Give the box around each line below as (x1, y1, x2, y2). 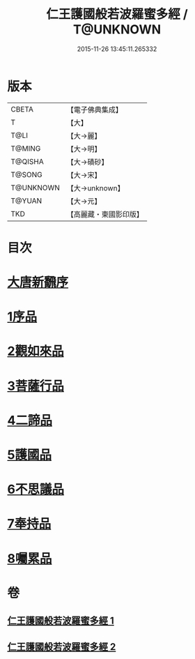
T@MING (10, 144, 41, 153)
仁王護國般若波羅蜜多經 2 (7, 641, 116, 653)
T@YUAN (10, 196, 42, 206)
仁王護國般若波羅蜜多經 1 (7, 615, 115, 627)
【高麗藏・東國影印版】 (66, 209, 144, 219)
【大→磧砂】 (66, 157, 109, 167)
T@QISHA (10, 156, 44, 166)
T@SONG (10, 169, 43, 179)
